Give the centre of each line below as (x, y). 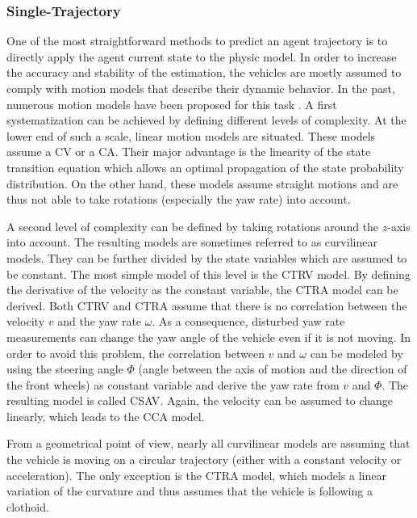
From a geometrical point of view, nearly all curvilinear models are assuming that (208, 443)
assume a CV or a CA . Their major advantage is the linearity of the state (189, 152)
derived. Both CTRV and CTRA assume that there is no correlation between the (207, 305)
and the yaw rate (100, 321)
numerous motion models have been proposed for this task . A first (172, 104)
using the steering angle (65, 369)
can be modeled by (357, 353)
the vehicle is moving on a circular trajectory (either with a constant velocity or (204, 459)
